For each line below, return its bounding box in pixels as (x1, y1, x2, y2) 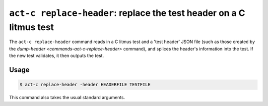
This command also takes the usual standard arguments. (9, 95, 125, 101)
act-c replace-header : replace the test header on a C (9, 7, 245, 18)
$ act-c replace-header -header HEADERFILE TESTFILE (19, 82, 151, 88)
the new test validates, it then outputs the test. (9, 53, 104, 59)
